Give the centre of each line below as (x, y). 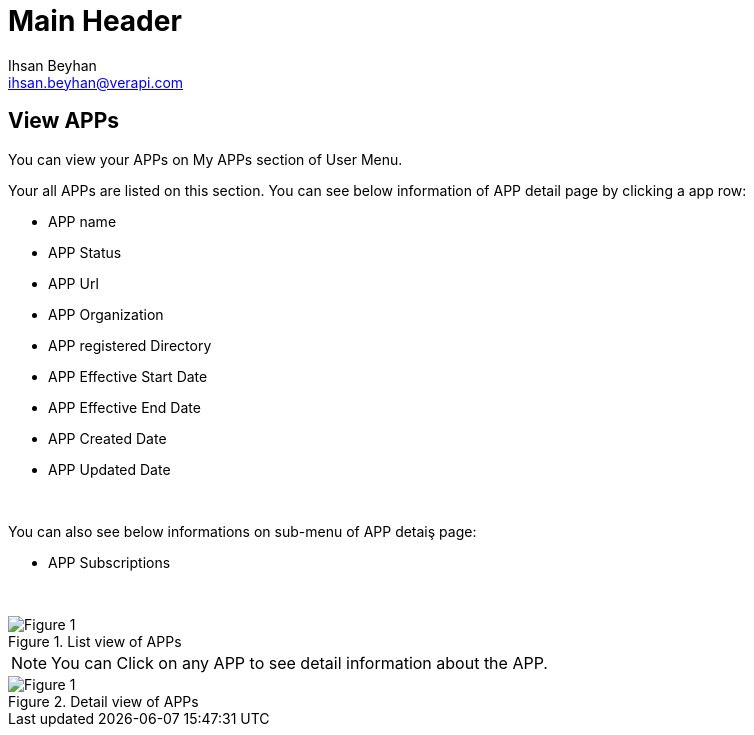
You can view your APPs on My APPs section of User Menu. (205, 159)
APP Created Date (107, 438)
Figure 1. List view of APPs (95, 641)
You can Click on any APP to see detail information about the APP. (299, 662)
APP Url (73, 283)
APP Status (85, 252)
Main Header (95, 21)
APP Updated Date (109, 469)
